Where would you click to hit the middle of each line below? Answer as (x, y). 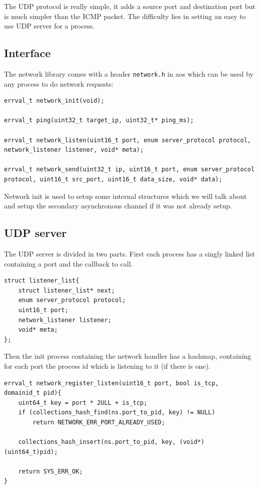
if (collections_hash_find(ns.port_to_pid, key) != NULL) (117, 413)
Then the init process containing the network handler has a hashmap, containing (128, 356)
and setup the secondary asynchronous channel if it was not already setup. (118, 206)
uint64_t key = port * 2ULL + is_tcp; (83, 403)
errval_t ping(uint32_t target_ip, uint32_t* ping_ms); (99, 120)
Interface (27, 53)
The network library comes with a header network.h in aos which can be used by (129, 73)
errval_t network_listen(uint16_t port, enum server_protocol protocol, (127, 140)
